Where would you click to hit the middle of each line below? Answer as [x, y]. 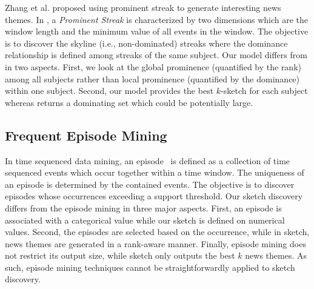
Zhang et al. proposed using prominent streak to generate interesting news [143, 7]
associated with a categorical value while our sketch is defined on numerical [145, 220]
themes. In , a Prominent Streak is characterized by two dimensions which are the [157, 19]
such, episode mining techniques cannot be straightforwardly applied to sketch [150, 267]
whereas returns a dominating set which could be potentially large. [129, 102]
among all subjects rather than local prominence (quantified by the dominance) [152, 78]
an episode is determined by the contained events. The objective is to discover [150, 184]
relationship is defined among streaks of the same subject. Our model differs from [156, 55]
